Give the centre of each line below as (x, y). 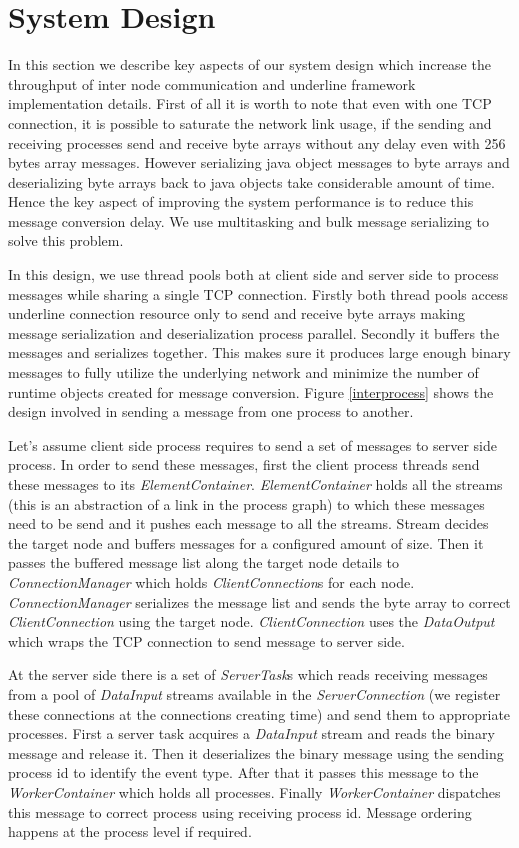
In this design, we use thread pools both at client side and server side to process (253, 274)
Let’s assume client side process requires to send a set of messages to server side (252, 444)
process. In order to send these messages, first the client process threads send (244, 464)
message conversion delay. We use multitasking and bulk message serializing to (248, 220)
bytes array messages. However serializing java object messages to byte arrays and (259, 162)
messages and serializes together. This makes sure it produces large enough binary (259, 352)
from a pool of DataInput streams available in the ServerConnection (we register (254, 693)
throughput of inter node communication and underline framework (212, 83)
